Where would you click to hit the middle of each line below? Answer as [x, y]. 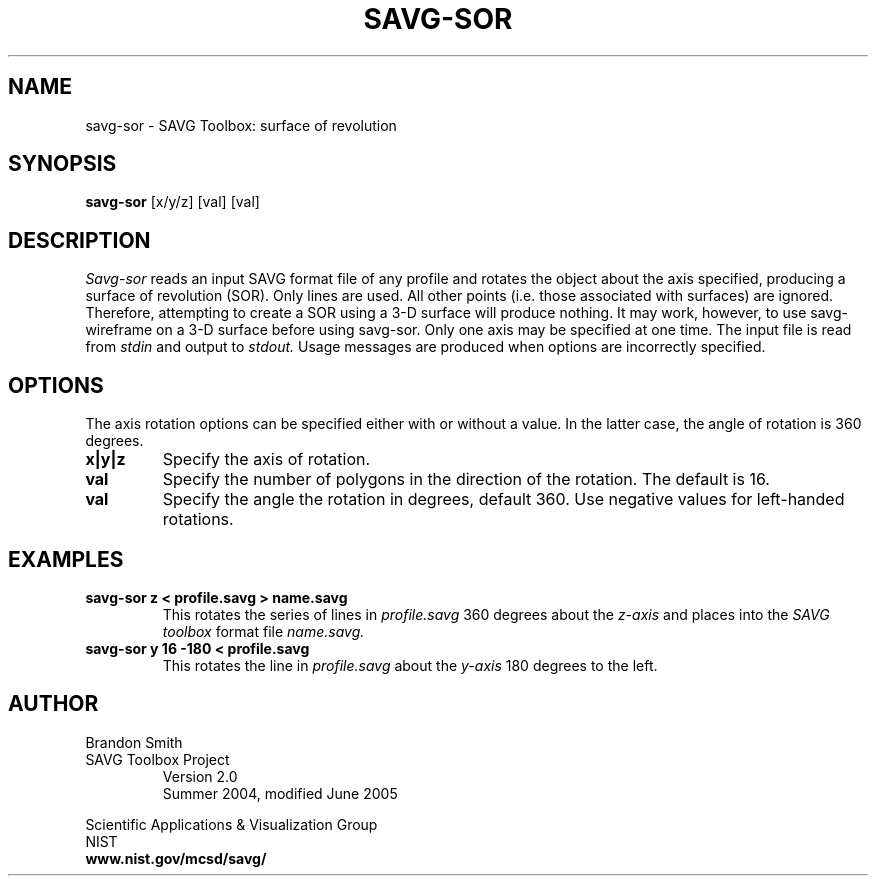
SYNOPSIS [62, 164]
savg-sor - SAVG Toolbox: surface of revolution [241, 125]
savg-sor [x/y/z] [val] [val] [172, 202]
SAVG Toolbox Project [157, 759]
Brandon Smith [134, 742]
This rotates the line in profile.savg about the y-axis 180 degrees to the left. [410, 665]
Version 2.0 [200, 776]
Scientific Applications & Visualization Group [231, 824]
